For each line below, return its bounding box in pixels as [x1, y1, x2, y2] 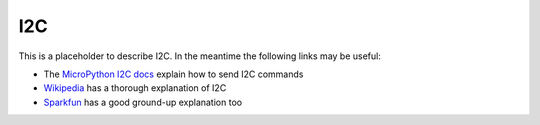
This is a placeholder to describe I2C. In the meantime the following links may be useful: [18, 50, 382, 62]
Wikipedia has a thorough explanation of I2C [43, 82, 227, 94]
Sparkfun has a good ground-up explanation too [43, 96, 243, 108]
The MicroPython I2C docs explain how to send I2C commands [43, 68, 304, 80]
